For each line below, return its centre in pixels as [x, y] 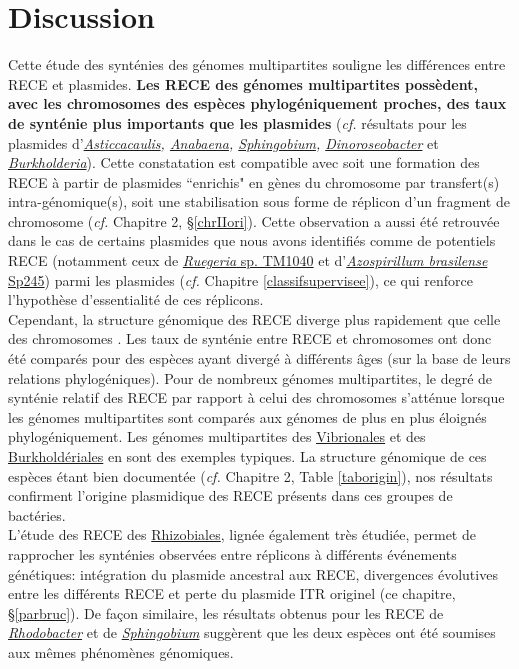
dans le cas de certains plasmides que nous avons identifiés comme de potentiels [252, 240]
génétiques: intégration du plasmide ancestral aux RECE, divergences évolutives [253, 573]
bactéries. [37, 514]
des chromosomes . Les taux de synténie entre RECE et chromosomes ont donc [250, 338]
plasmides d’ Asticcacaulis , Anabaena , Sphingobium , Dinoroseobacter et [223, 142]
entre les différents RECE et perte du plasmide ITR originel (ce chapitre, [232, 593]
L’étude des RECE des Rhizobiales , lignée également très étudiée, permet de [242, 534]
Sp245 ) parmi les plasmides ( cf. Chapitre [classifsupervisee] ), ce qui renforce [240, 279]
